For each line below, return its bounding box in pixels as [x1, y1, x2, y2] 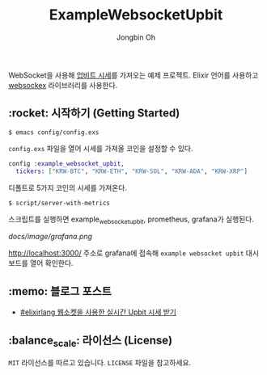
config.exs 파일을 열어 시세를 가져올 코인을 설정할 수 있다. [8, 143, 193, 153]
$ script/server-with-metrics [8, 199, 111, 207]
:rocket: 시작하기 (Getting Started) [8, 107, 180, 120]
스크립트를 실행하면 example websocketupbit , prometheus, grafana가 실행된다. [8, 214, 255, 225]
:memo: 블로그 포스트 [8, 284, 112, 298]
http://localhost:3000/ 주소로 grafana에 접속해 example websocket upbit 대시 [8, 248, 260, 258]
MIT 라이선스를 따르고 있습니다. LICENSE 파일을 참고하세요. [8, 358, 192, 368]
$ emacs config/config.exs [8, 128, 100, 137]
